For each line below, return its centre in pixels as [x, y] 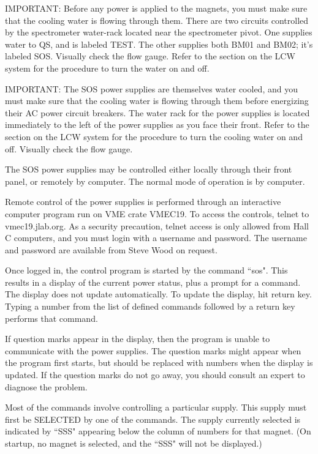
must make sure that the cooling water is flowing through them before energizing [157, 101]
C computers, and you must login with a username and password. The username [156, 238]
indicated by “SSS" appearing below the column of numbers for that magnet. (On [158, 431]
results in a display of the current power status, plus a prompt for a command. [153, 282]
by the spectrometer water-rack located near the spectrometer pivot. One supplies [159, 32]
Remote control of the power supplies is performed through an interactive [143, 202]
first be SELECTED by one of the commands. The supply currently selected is [153, 419]
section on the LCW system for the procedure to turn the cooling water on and [154, 136]
